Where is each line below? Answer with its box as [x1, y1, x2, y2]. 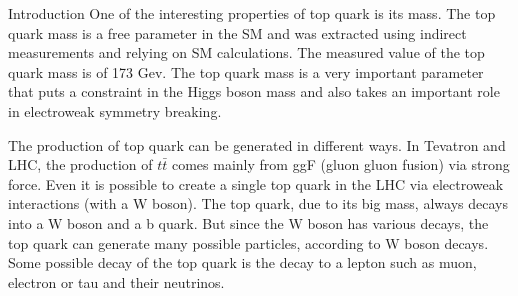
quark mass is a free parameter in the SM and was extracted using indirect [8, 22, 467, 43]
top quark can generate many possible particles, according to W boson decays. [8, 232, 489, 253]
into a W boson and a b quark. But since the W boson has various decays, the [8, 212, 489, 233]
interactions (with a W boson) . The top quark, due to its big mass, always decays [8, 193, 508, 214]
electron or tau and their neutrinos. [8, 271, 225, 292]
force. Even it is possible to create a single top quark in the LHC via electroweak [8, 173, 504, 194]
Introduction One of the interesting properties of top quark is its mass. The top [8, 3, 496, 23]
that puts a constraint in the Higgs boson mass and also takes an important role [8, 81, 500, 102]
